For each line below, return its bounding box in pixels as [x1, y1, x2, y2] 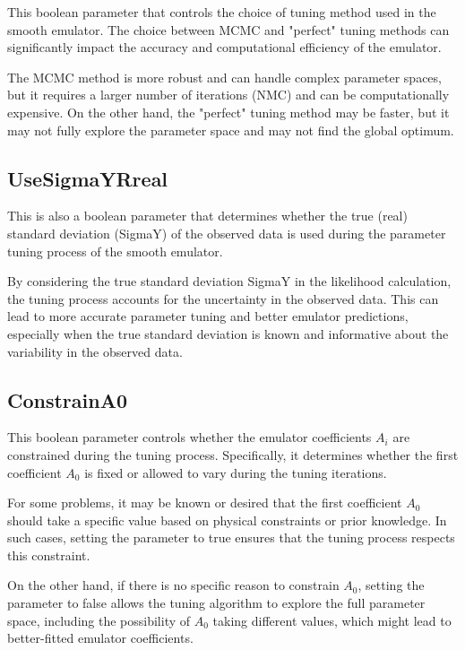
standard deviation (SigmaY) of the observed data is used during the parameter [7, 223, 446, 242]
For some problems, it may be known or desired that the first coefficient [7, 493, 402, 512]
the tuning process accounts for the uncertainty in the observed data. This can [7, 289, 439, 308]
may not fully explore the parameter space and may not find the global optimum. [7, 120, 454, 139]
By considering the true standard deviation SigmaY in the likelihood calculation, [7, 272, 452, 290]
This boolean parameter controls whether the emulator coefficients [7, 428, 372, 446]
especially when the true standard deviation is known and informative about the [7, 324, 449, 342]
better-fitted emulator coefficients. [7, 628, 194, 647]
